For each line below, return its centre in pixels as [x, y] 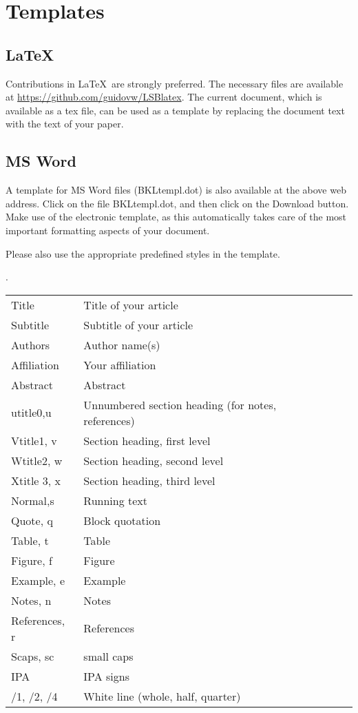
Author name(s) [122, 344]
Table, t [30, 540]
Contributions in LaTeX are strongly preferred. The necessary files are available [175, 83]
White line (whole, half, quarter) [162, 696]
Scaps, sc [33, 656]
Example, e [38, 580]
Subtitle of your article [138, 324]
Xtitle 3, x [36, 480]
